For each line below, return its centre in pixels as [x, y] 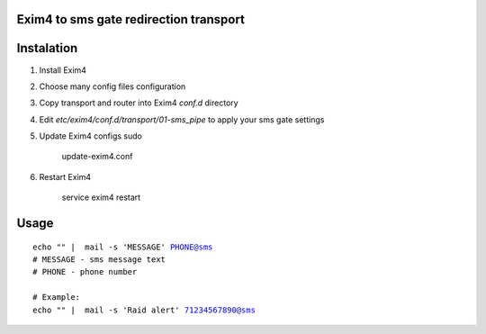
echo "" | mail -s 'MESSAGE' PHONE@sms [123, 247]
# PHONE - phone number [85, 272]
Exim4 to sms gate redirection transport [130, 19]
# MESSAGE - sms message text [99, 260]
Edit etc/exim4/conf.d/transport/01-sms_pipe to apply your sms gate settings [182, 119]
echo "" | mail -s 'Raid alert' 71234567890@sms [144, 310]
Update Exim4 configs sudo [91, 136]
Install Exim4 [63, 70]
